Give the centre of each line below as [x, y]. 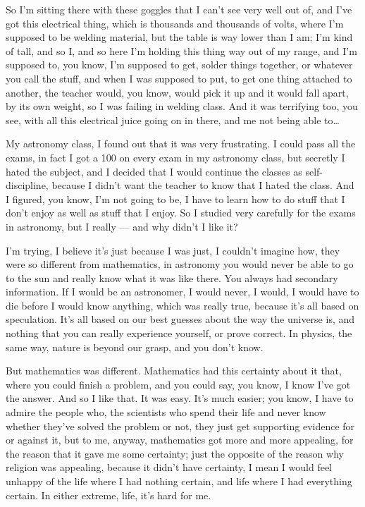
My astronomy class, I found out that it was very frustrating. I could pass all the [181, 143]
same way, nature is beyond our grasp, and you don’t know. [135, 347]
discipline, [27, 185]
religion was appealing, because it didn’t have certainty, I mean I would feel [169, 467]
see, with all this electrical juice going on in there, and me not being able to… [173, 120]
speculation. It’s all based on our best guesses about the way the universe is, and [180, 319]
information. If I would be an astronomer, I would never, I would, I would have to [182, 292]
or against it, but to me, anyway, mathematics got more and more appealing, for [180, 440]
